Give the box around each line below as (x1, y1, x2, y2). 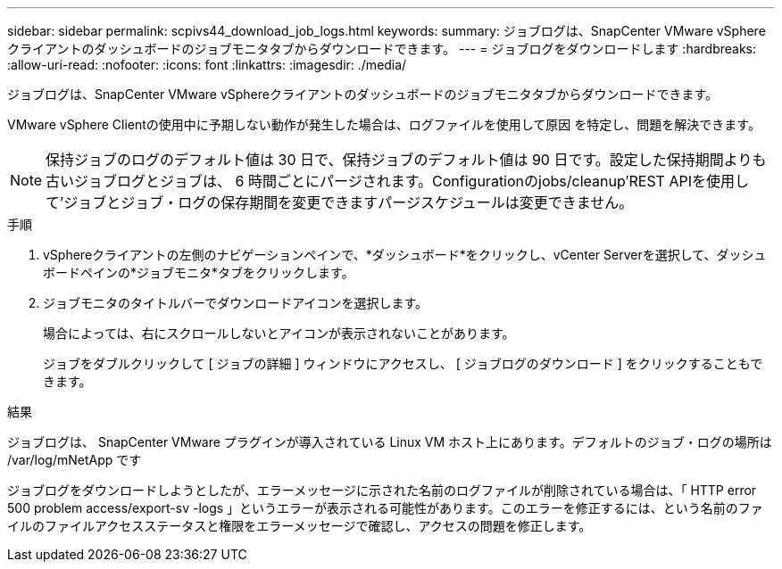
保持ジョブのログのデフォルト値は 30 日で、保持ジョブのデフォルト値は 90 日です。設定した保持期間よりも (46, 151, 767, 169)
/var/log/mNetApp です (7, 452, 142, 467)
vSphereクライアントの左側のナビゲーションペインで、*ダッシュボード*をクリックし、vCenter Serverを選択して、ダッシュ (43, 247, 767, 262)
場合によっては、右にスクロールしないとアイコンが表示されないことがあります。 (43, 326, 515, 341)
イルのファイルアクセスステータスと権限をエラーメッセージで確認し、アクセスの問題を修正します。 (7, 518, 592, 533)
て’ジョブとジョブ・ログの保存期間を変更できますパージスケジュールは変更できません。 (46, 194, 634, 211)
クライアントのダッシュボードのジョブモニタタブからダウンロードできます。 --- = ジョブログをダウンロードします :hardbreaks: (7, 41, 757, 56)
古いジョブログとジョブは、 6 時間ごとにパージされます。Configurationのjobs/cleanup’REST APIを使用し (46, 172, 749, 190)
